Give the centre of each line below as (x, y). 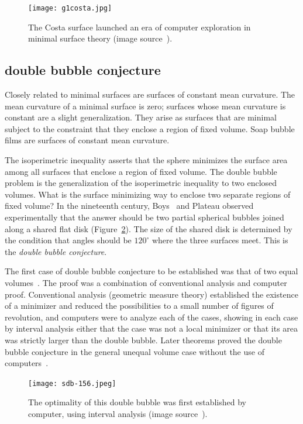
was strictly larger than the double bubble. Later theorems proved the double (143, 339)
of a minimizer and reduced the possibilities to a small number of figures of (139, 306)
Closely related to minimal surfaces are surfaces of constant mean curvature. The (150, 94)
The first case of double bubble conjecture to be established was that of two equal (151, 271)
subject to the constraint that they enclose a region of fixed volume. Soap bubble (150, 128)
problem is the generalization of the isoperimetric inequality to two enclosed (141, 183)
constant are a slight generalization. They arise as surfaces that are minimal (141, 117)
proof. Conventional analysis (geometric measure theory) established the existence (151, 294)
